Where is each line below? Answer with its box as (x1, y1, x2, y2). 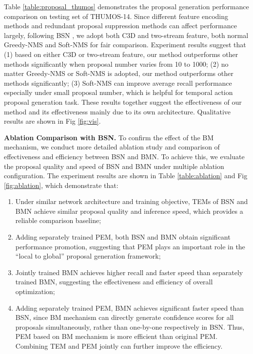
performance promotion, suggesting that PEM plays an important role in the (15, 241, 245, 251)
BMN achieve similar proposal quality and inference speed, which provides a (15, 205, 243, 216)
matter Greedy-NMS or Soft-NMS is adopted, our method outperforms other (4, 68, 234, 78)
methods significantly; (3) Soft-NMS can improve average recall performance (4, 77, 232, 88)
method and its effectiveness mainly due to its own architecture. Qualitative (4, 106, 231, 116)
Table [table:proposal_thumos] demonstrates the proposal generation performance (4, 1, 249, 11)
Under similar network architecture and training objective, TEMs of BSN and (15, 196, 248, 206)
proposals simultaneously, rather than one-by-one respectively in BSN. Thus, (15, 321, 245, 332)
